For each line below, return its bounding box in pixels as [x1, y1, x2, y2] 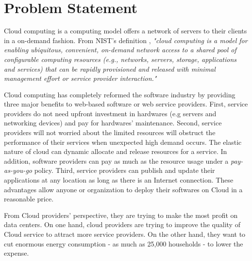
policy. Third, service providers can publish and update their [34, 165, 215, 175]
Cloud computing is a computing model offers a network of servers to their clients [4, 26, 247, 36]
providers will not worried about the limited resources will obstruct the [4, 127, 216, 138]
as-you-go [4, 165, 32, 175]
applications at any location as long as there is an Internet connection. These [4, 175, 234, 185]
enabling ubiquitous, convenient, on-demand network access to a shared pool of [4, 45, 236, 55]
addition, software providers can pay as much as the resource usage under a [4, 155, 229, 166]
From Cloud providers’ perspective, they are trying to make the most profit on [4, 210, 238, 220]
